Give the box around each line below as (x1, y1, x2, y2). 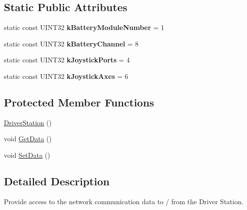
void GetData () (4, 134, 52, 144)
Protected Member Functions (4, 94, 154, 109)
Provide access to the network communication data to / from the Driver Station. (4, 196, 244, 206)
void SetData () (4, 150, 50, 160)
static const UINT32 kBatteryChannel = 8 (4, 38, 139, 48)
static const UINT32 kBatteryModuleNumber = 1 (4, 22, 165, 32)
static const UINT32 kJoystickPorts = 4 (4, 55, 130, 65)
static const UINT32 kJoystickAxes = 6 (4, 71, 128, 81)
